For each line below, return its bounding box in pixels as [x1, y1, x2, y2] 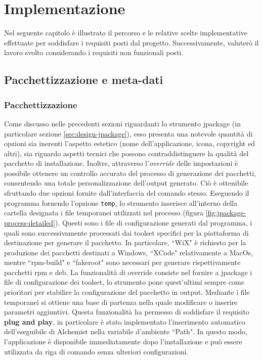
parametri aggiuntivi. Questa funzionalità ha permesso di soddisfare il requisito [4, 306, 249, 317]
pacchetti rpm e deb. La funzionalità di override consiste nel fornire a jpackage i [4, 266, 252, 277]
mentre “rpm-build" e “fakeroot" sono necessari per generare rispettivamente [4, 257, 241, 267]
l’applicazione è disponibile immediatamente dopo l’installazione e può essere [4, 336, 242, 347]
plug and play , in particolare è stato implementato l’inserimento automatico [4, 316, 245, 327]
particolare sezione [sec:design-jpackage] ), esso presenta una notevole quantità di [4, 128, 253, 139]
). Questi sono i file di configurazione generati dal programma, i [55, 217, 252, 228]
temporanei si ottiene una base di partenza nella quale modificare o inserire [4, 296, 238, 307]
